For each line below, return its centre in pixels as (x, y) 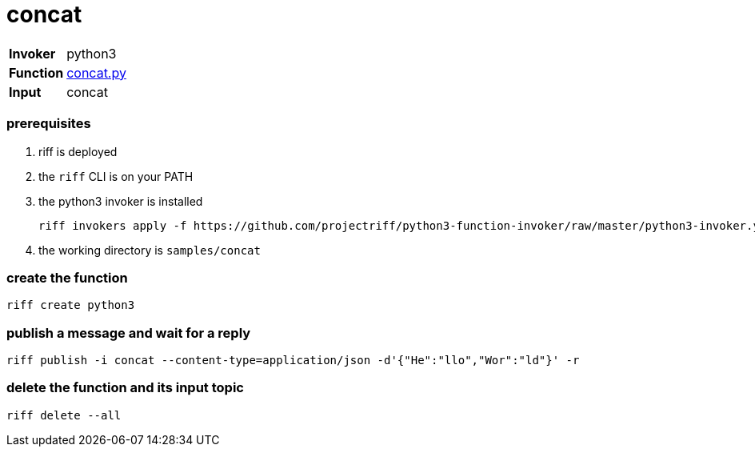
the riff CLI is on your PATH (116, 176)
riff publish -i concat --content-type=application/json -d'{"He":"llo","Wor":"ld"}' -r (293, 360)
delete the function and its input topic (125, 388)
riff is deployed (78, 151)
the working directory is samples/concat (150, 250)
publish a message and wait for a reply (129, 333)
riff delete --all (64, 415)
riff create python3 (71, 305)
